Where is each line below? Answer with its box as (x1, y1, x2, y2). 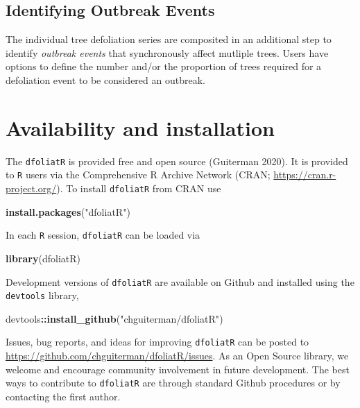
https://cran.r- (273, 167, 336, 182)
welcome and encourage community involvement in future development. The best (6, 362, 350, 376)
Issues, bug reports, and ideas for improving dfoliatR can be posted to (6, 334, 309, 349)
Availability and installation (6, 113, 275, 142)
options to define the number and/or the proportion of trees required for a (6, 59, 322, 74)
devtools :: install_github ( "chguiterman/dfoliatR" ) (6, 311, 223, 325)
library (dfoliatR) (6, 250, 80, 265)
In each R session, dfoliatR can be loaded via (6, 228, 200, 242)
